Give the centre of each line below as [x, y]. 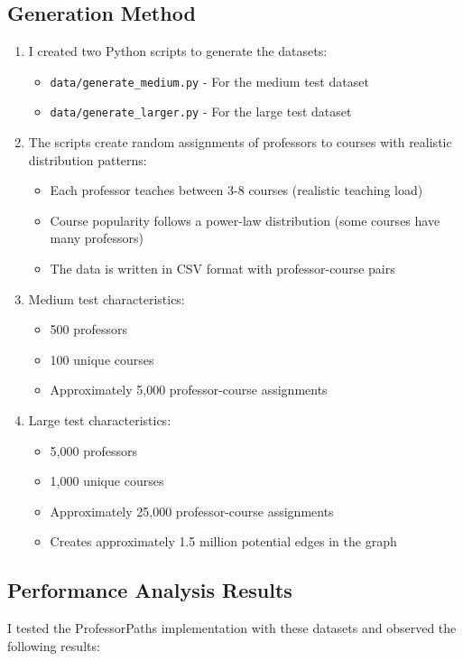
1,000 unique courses [107, 481]
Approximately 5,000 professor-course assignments [189, 390]
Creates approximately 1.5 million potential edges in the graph [223, 541]
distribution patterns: [88, 159]
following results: [54, 645]
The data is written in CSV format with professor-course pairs [222, 269]
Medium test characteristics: [106, 298]
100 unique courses [102, 359]
